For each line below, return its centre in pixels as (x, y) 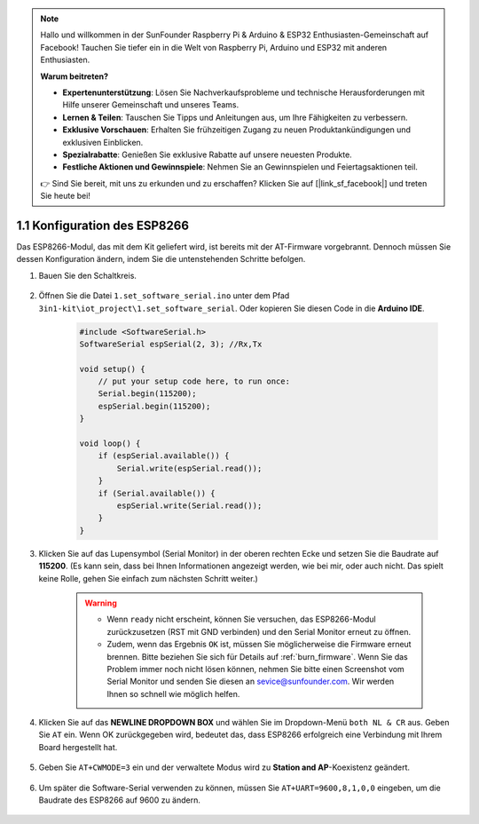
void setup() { (112, 369)
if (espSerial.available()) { (164, 456)
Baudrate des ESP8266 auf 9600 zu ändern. (120, 800)
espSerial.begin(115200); (154, 406)
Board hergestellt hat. (78, 747)
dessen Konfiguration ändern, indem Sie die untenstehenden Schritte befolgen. (161, 259)
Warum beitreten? (75, 76)
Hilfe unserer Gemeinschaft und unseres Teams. (151, 105)
